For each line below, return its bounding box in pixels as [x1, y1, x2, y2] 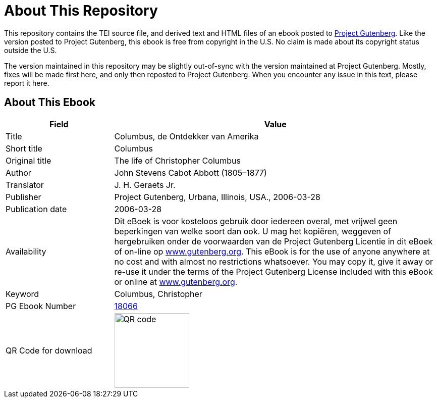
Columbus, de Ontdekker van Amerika [114, 131, 259, 141]
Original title [6, 155, 51, 166]
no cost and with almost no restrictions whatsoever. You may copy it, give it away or [114, 256, 433, 267]
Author [6, 167, 31, 178]
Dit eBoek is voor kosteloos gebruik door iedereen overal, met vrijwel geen [114, 216, 398, 226]
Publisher [6, 191, 41, 202]
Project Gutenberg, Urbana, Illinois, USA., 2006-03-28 [114, 191, 320, 202]
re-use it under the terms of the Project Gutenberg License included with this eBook [114, 266, 433, 277]
